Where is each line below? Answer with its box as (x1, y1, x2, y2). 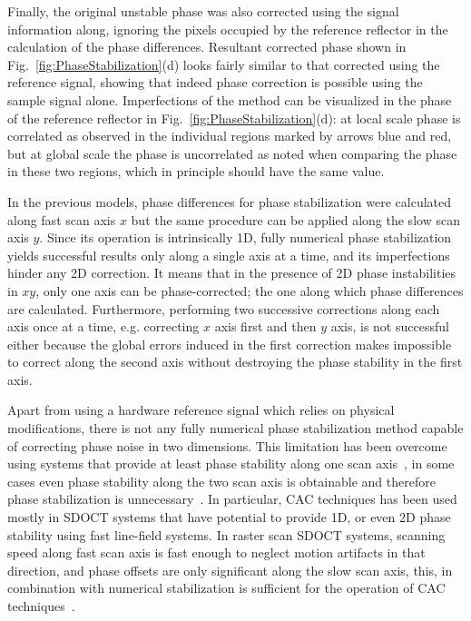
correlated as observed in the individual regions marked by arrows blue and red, (7, 126, 452, 145)
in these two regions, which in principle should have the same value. (7, 162, 385, 181)
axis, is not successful (330, 317, 449, 336)
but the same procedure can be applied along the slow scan (131, 210, 460, 229)
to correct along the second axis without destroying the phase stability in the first (7, 352, 463, 371)
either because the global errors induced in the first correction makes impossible (7, 334, 452, 353)
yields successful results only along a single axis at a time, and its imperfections (7, 245, 450, 264)
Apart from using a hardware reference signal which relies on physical (7, 400, 395, 419)
